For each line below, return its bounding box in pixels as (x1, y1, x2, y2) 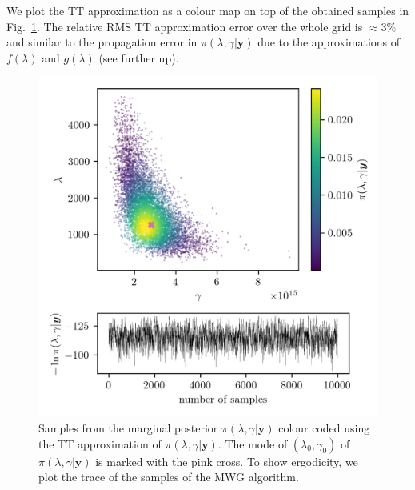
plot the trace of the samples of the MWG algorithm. (38, 468, 299, 485)
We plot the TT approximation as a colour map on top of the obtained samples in (6, 2, 409, 18)
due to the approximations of (257, 34, 401, 50)
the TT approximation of (38, 435, 162, 452)
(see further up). (98, 49, 179, 66)
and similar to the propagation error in (6, 34, 198, 50)
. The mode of (217, 435, 288, 452)
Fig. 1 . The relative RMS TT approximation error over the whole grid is (6, 18, 363, 34)
